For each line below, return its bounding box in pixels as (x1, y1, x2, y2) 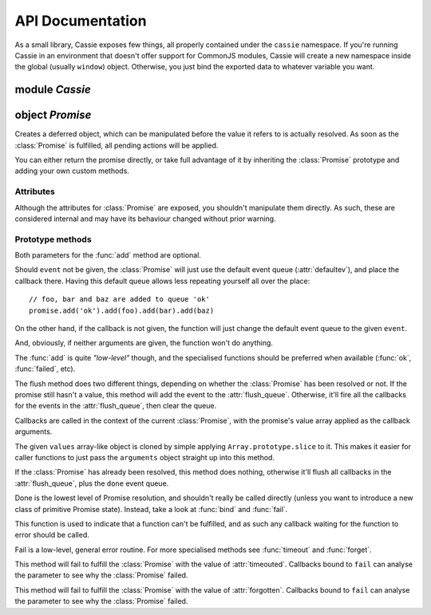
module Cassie (14, 83, 91, 97)
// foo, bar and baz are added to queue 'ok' (29, 295, 211, 304)
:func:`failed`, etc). (14, 364, 76, 374)
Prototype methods (14, 234, 92, 245)
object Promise (14, 108, 92, 122)
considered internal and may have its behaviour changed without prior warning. (14, 214, 276, 223)
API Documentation (14, 12, 147, 30)
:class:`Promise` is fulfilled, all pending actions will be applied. (14, 140, 219, 150)
